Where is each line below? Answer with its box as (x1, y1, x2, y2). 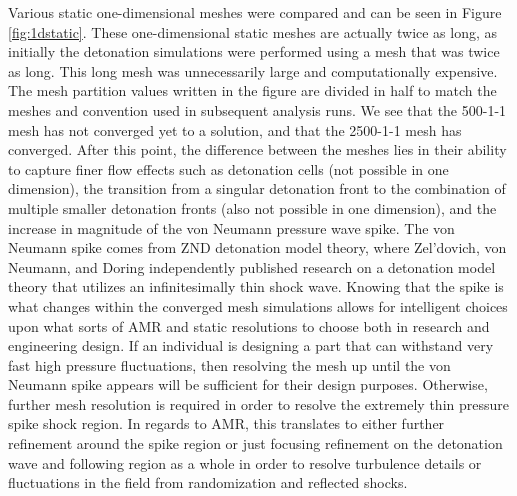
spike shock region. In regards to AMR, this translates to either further (8, 413, 445, 434)
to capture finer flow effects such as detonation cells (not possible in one (8, 158, 449, 179)
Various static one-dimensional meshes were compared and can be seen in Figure (8, 2, 502, 22)
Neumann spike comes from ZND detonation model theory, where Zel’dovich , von (8, 237, 507, 258)
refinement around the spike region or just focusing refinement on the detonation (8, 433, 503, 454)
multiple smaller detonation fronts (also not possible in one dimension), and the (8, 197, 497, 218)
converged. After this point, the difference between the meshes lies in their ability (8, 139, 507, 160)
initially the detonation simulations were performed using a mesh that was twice (8, 41, 500, 62)
